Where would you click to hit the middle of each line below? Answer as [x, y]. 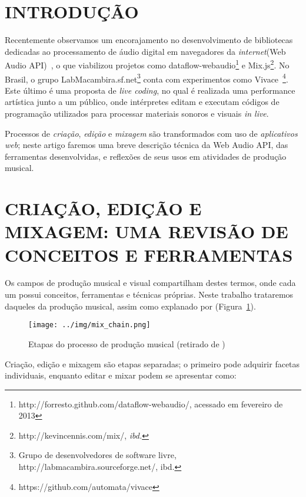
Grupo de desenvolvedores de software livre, [97, 455]
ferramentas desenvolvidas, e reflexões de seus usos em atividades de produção [146, 156]
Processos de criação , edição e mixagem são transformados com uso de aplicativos [151, 133]
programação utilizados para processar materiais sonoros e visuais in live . [137, 113]
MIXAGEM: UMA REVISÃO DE [147, 231]
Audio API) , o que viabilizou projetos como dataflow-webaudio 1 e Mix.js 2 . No [147, 64]
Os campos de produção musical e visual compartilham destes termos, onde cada [150, 283]
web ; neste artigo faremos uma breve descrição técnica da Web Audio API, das [147, 145]
